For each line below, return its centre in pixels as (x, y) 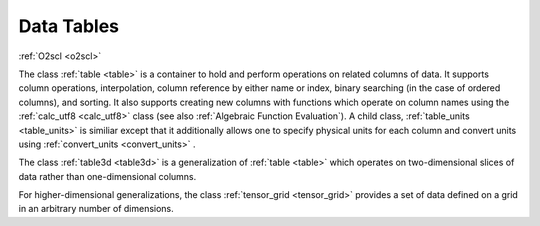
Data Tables (69, 26)
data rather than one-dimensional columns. (107, 176)
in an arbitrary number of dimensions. (96, 209)
